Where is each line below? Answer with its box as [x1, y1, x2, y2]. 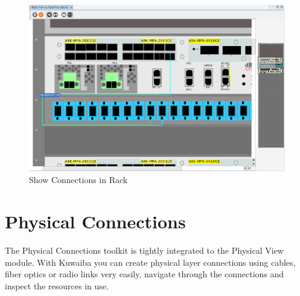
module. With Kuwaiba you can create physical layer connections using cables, [5, 256, 296, 268]
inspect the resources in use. [5, 279, 109, 292]
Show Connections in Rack [29, 173, 128, 186]
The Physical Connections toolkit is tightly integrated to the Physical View [5, 244, 284, 257]
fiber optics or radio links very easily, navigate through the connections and [5, 268, 284, 280]
